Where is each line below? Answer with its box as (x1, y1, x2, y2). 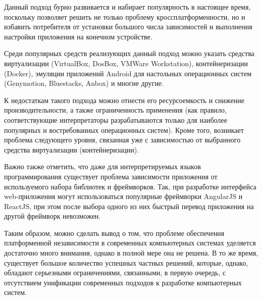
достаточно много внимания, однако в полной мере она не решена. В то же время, (4, 247, 258, 258)
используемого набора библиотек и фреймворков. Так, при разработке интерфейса (4, 181, 256, 191)
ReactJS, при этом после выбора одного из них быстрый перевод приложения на (4, 201, 254, 211)
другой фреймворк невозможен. (4, 211, 101, 221)
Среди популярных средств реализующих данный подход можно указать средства (4, 48, 254, 59)
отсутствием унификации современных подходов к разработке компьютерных (4, 277, 242, 287)
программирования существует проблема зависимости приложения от (4, 171, 218, 181)
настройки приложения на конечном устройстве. (4, 31, 152, 41)
